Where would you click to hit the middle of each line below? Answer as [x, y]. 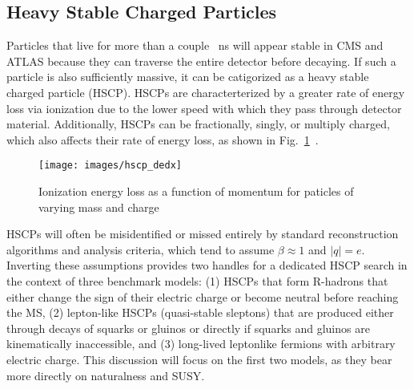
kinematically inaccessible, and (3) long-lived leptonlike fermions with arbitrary [201, 344]
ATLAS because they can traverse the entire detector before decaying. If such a [201, 61]
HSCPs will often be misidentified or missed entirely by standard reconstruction [203, 234]
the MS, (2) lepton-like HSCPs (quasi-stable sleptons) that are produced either [200, 312]
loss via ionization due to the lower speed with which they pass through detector [204, 108]
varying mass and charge [99, 207]
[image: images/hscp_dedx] [110, 166]
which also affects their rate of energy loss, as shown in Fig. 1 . [163, 139]
